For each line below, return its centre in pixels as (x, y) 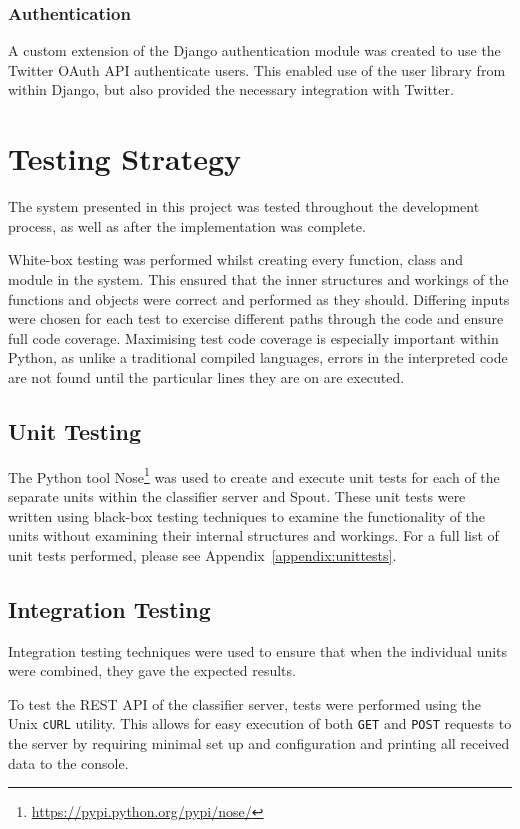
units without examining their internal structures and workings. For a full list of (253, 535)
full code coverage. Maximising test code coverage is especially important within (253, 337)
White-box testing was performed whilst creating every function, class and (236, 259)
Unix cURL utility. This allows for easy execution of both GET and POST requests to (260, 723)
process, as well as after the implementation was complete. (187, 225)
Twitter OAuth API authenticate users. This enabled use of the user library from (257, 69)
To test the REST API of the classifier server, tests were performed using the (245, 703)
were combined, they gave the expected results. (152, 670)
